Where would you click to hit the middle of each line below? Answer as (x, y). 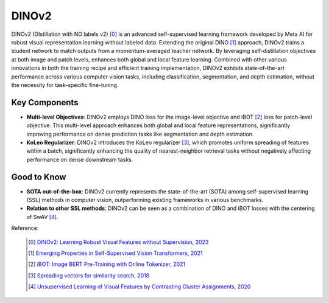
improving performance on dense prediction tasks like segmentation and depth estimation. (140, 134)
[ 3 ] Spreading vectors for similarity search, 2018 (89, 275)
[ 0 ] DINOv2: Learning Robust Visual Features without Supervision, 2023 (119, 242)
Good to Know (39, 177)
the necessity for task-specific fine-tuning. (65, 85)
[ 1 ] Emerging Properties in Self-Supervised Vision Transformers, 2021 (116, 253)
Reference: (25, 228)
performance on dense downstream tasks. (80, 159)
